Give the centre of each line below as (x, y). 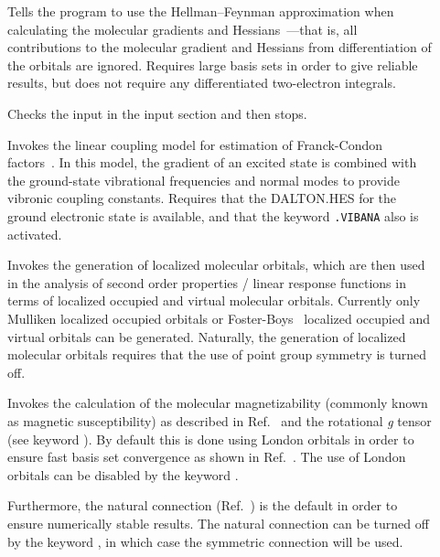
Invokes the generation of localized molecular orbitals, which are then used (216, 265)
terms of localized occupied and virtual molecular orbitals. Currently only (214, 300)
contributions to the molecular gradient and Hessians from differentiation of (220, 47)
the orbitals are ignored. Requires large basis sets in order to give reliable (213, 64)
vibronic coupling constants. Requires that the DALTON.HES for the (202, 198)
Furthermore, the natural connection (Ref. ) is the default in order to (203, 505)
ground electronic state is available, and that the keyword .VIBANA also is (213, 215)
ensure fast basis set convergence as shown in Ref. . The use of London (207, 457)
